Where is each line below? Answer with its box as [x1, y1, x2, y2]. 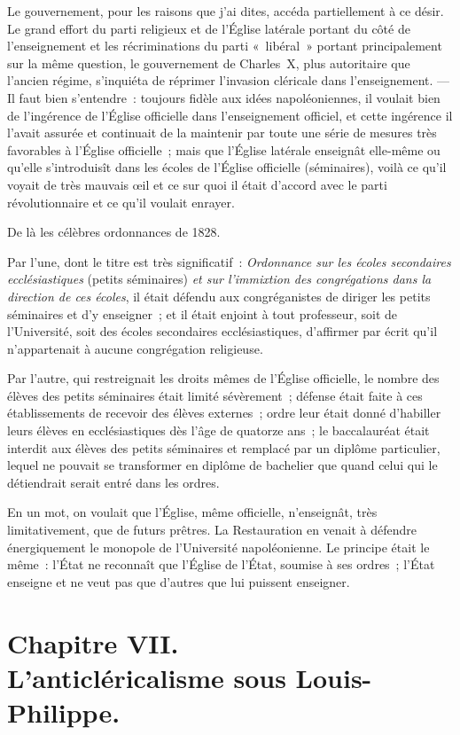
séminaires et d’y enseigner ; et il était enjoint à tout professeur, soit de [7, 304, 398, 323]
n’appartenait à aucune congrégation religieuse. [7, 339, 263, 357]
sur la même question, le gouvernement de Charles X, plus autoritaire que [7, 53, 410, 72]
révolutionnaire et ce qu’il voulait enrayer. [7, 192, 235, 211]
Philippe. [7, 693, 121, 730]
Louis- [295, 659, 372, 695]
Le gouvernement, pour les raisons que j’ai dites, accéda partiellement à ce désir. [7, 2, 444, 20]
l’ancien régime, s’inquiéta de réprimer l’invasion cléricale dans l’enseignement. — [7, 71, 450, 90]
